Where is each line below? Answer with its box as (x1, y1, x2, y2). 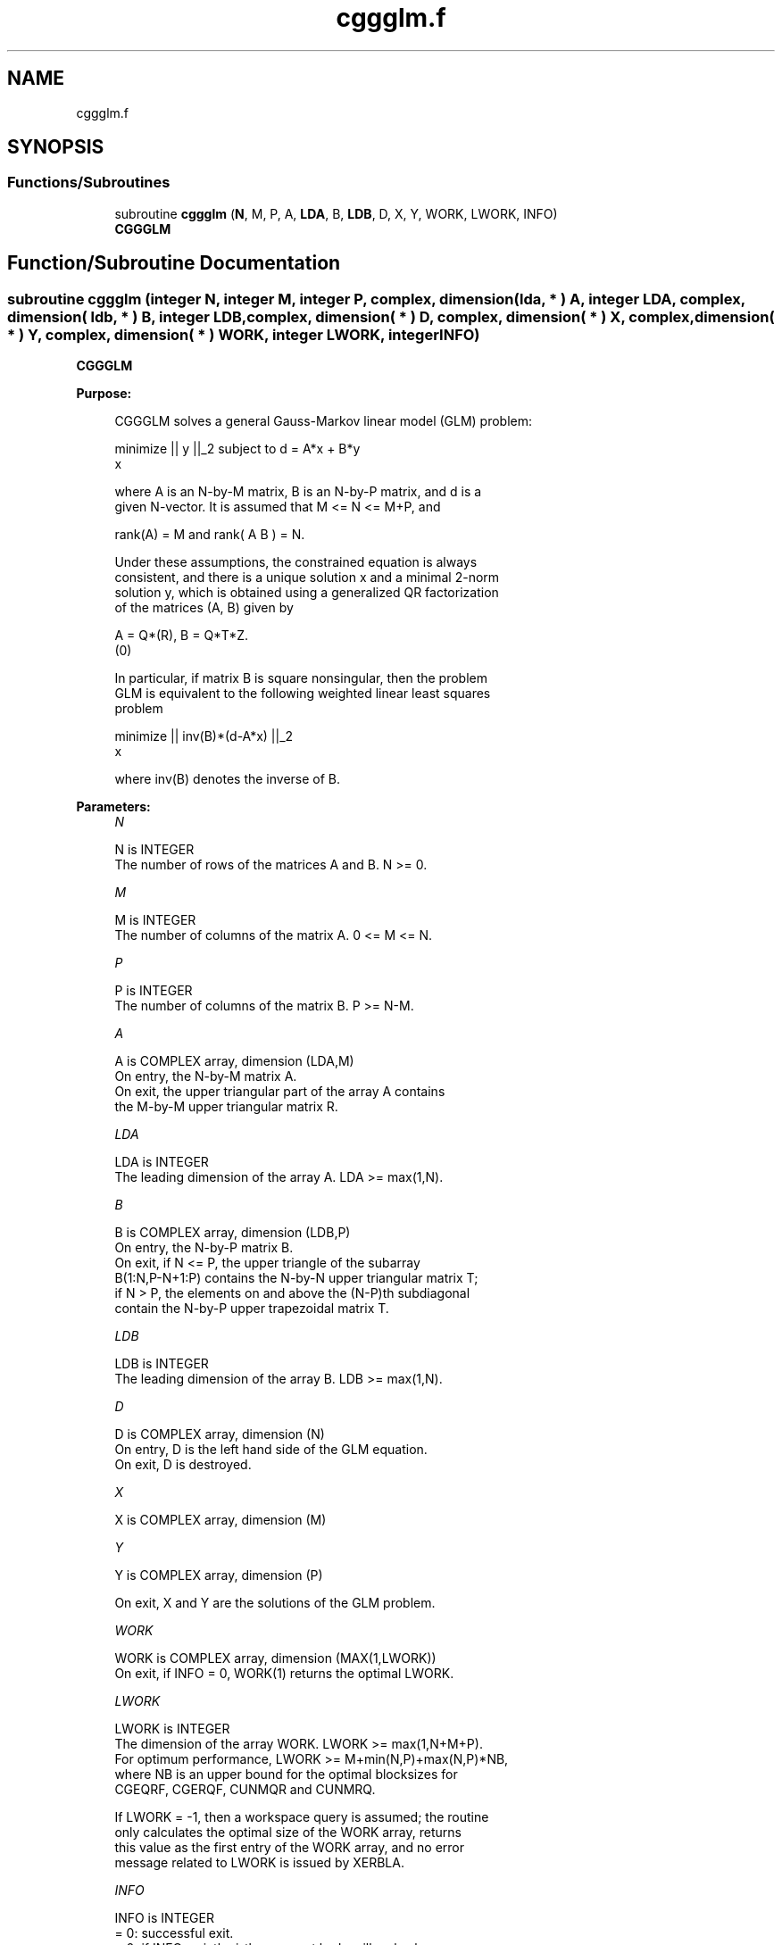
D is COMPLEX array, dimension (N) (114, 1426, 325, 1442)
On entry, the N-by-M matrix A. (114, 1068, 297, 1085)
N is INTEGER (114, 842, 195, 858)
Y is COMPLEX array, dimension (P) (114, 1567, 323, 1583)
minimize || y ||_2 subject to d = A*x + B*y (114, 441, 361, 457)
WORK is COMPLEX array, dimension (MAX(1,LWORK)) (114, 1650, 437, 1667)
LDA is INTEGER (114, 1154, 209, 1170)
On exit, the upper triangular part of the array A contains (114, 1084, 445, 1100)
